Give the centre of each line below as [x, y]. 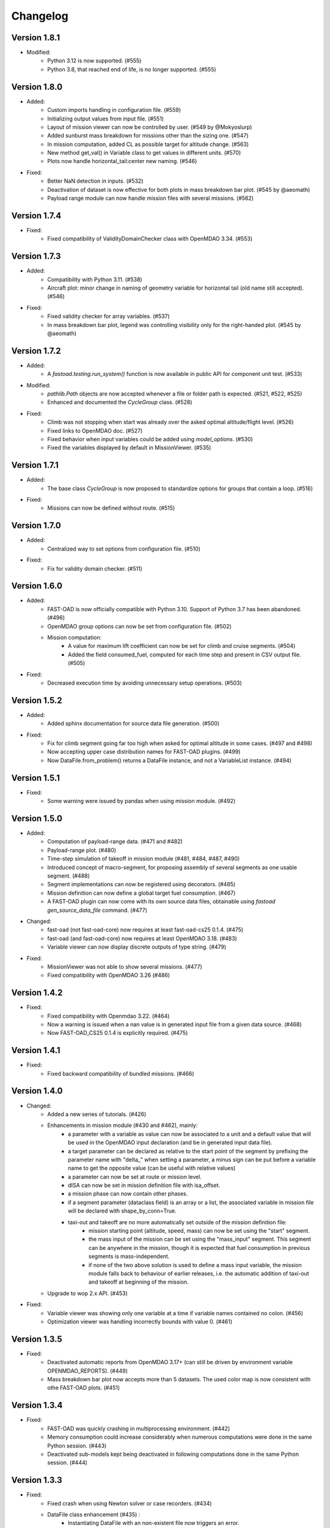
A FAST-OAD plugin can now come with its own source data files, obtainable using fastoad [161, 902]
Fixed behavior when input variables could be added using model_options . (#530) [150, 439]
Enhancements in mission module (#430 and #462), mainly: [123, 1125]
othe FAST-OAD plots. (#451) [84, 1388]
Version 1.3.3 [37, 1480]
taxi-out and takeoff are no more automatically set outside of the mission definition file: [178, 1222]
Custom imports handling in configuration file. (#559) [114, 110]
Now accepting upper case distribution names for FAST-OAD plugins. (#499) [144, 752]
